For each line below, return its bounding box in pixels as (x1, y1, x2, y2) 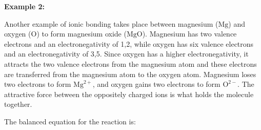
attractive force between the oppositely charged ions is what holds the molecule (4, 88, 254, 99)
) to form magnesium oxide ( (36, 28, 127, 39)
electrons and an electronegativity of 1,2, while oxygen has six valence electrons (4, 38, 254, 49)
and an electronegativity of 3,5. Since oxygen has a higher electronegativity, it (4, 48, 249, 59)
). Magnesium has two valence (142, 28, 237, 39)
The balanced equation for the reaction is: (4, 116, 136, 126)
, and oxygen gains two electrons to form (92, 79, 220, 89)
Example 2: (4, 1, 45, 11)
